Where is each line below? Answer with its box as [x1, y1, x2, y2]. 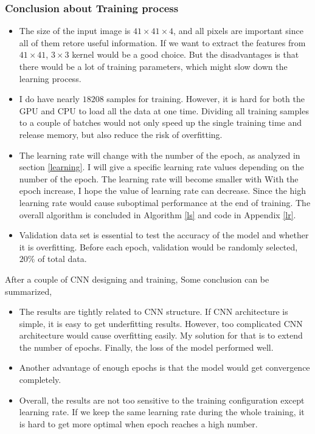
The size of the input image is [19, 24, 131, 37]
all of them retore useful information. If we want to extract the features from [19, 36, 306, 49]
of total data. [38, 252, 87, 265]
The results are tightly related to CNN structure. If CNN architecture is [19, 305, 288, 318]
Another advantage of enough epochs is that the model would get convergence [19, 361, 310, 374]
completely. [19, 373, 61, 386]
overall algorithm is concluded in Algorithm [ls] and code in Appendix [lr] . [19, 208, 296, 221]
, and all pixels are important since [173, 24, 303, 37]
